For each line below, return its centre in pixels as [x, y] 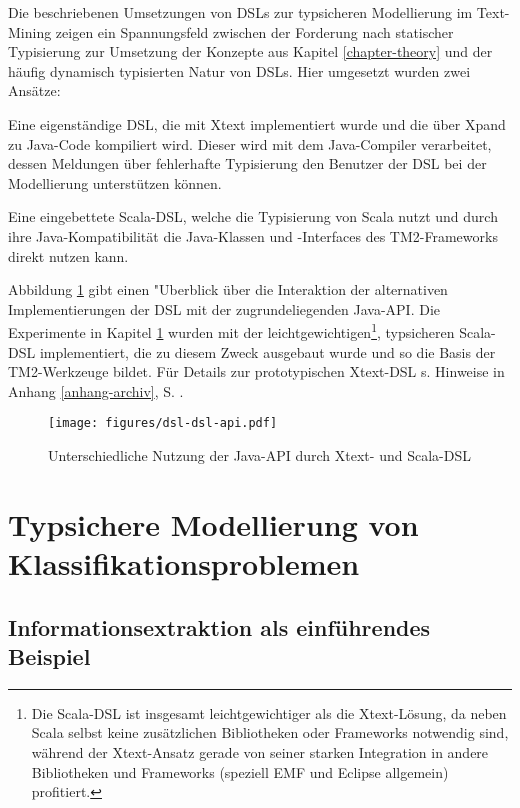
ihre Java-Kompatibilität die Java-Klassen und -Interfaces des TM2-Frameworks [253, 235]
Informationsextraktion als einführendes [219, 626]
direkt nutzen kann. [68, 255]
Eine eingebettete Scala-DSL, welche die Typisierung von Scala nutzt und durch [253, 216]
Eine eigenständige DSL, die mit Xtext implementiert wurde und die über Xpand [257, 123]
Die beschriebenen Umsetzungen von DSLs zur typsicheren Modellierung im [240, 12]
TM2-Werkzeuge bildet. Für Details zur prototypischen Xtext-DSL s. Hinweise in [256, 371]
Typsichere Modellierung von [213, 523]
